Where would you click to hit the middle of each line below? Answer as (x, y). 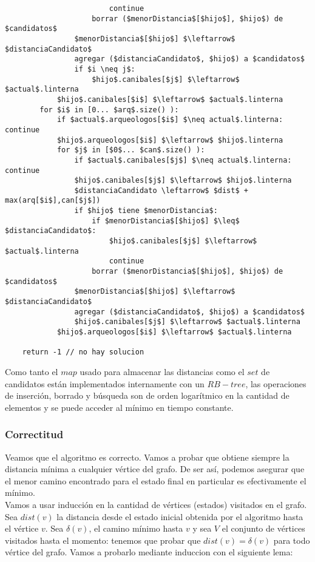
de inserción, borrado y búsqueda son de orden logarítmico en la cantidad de (147, 395)
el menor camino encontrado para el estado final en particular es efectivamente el (156, 480)
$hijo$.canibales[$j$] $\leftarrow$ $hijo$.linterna (183, 181)
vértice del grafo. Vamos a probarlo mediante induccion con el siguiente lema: (149, 552)
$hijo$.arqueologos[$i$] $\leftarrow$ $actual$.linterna (174, 332)
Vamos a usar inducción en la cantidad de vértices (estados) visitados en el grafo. (156, 504)
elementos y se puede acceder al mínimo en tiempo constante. (119, 407)
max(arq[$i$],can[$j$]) (53, 201)
